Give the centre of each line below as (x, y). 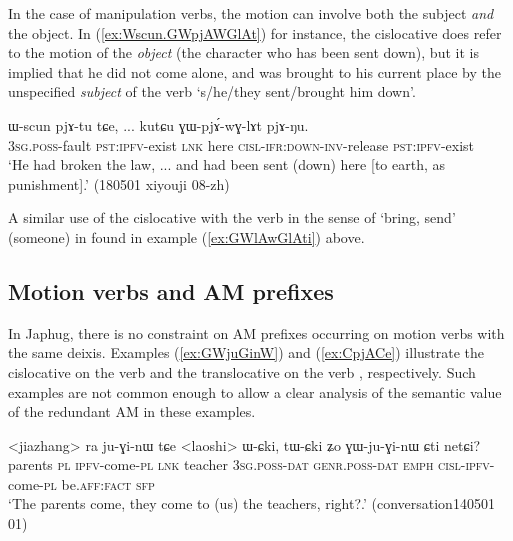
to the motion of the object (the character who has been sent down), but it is (243, 52)
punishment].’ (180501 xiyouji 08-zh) (119, 183)
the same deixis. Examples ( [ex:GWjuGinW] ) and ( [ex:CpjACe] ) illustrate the (246, 352)
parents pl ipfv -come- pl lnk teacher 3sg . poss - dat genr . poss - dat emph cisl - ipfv (249, 464)
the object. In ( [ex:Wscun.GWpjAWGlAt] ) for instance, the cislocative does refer (255, 32)
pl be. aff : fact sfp (99, 483)
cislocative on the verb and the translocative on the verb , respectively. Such (242, 371)
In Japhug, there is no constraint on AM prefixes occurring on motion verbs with (256, 332)
